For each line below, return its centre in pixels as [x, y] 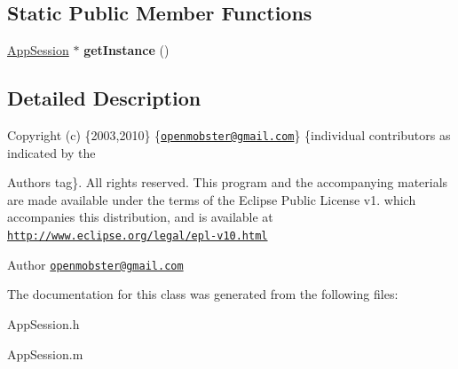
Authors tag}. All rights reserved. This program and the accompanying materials [228, 182]
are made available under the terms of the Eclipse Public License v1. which [212, 199]
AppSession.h [43, 323]
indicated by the [51, 152]
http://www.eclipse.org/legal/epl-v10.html [138, 236]
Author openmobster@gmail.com [95, 264]
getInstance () [126, 50]
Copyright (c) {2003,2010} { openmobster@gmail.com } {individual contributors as [229, 135]
